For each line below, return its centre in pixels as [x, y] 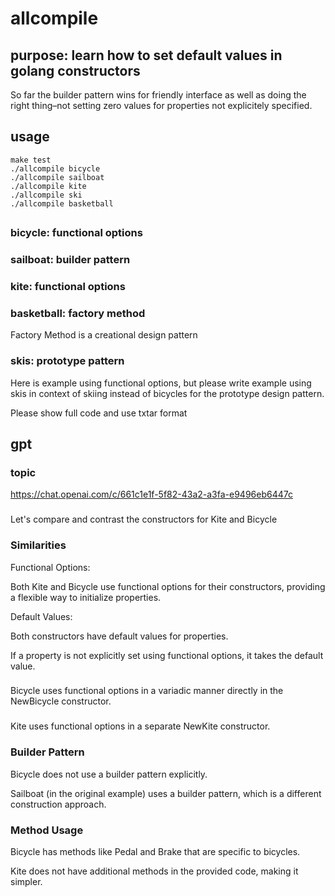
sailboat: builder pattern [70, 260]
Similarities [38, 545]
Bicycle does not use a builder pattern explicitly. [109, 774]
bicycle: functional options [76, 233]
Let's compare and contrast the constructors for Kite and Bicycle [144, 519]
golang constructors [75, 70]
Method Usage [47, 830]
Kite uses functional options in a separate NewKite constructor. [140, 726]
